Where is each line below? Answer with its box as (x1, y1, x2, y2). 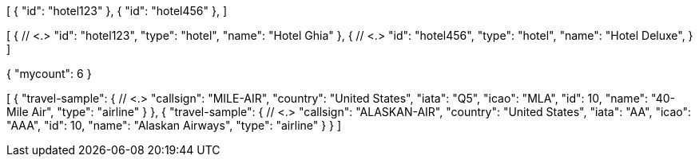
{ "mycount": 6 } (6, 67, 92, 80)
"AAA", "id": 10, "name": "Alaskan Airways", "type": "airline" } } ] (6, 118, 342, 132)
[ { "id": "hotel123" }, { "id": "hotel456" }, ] (6, 4, 228, 17)
